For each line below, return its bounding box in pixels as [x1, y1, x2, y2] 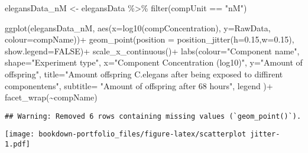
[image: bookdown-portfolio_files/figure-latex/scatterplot [5, 130, 247, 139]
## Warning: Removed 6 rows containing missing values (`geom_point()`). [5, 112, 301, 121]
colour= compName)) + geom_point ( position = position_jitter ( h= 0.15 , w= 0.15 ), [5, 33, 294, 45]
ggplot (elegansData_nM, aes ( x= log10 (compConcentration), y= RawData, [5, 21, 271, 34]
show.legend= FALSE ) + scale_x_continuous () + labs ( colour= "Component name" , [5, 44, 300, 57]
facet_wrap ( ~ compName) [5, 91, 98, 103]
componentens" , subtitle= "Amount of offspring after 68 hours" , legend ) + [5, 79, 273, 92]
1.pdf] [5, 140, 30, 149]
